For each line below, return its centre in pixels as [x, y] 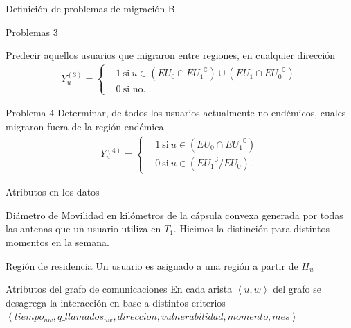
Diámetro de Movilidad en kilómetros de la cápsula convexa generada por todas [174, 215]
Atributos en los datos [53, 192]
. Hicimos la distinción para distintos [251, 228]
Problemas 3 [32, 32]
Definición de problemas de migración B [90, 8]
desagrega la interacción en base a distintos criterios [116, 302]
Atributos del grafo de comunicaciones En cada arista [119, 289]
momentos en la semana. [57, 242]
